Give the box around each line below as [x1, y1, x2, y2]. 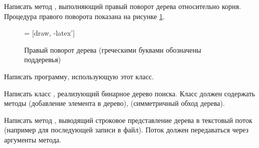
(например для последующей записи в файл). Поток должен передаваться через [4, 124, 249, 135]
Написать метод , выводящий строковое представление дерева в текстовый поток [4, 114, 252, 125]
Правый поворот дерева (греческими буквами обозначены [24, 44, 202, 55]
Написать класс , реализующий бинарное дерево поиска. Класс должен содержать [4, 88, 255, 98]
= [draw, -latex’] [24, 28, 75, 38]
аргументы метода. [4, 134, 61, 144]
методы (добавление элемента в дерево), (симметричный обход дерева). [4, 98, 225, 108]
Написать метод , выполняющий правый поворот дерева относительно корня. [4, 1, 241, 11]
